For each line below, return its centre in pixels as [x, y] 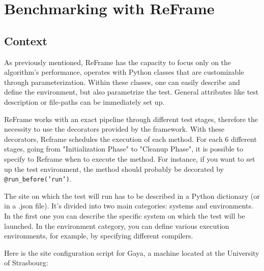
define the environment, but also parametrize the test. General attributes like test [131, 92]
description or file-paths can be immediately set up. [84, 101]
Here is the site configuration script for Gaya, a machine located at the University [132, 252]
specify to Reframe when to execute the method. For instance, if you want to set [130, 158]
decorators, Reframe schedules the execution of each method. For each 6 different [130, 139]
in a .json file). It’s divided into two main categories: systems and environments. [129, 206]
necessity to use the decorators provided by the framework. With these [114, 129]
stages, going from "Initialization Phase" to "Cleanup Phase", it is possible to [124, 149]
